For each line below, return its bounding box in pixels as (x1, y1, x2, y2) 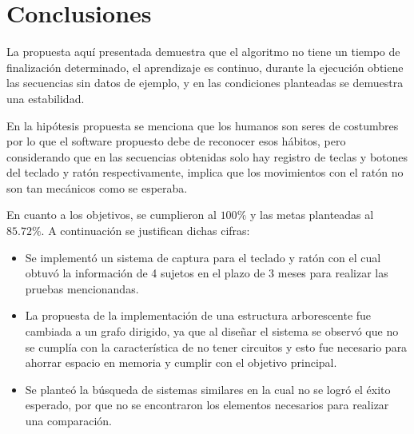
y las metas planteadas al (249, 206, 374, 223)
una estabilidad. (6, 90, 85, 106)
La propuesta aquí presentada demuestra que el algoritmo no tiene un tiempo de (6, 43, 400, 60)
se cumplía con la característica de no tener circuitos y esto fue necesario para (25, 338, 408, 355)
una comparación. (25, 412, 112, 428)
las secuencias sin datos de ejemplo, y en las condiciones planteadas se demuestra (6, 74, 404, 91)
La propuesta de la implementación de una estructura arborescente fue (25, 307, 372, 324)
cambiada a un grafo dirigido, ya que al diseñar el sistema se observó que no (25, 323, 399, 340)
